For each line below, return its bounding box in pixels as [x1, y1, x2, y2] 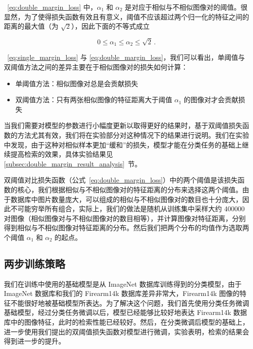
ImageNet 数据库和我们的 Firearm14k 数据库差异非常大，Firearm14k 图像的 [4, 288, 240, 298]
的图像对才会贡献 [183, 94, 238, 105]
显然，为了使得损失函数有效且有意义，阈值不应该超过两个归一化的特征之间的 [4, 11, 249, 21]
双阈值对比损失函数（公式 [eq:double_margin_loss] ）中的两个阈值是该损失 [4, 175, 238, 185]
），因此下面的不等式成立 [71, 21, 150, 31]
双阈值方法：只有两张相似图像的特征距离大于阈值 [15, 94, 172, 105]
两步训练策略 [4, 256, 65, 271]
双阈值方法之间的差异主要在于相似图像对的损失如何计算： [4, 61, 188, 72]
